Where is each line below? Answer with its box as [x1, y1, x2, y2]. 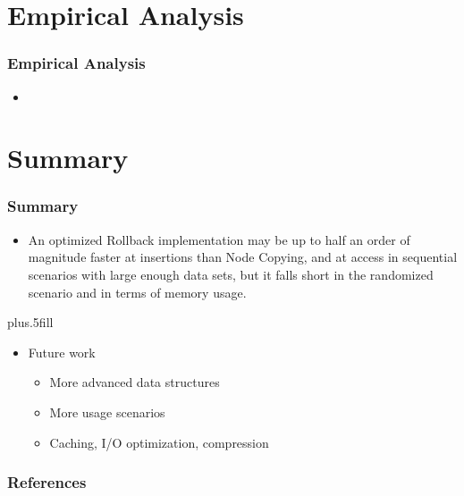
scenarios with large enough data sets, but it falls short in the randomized [28, 265, 434, 283]
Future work [28, 342, 96, 361]
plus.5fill [7, 313, 54, 332]
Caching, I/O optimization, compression [49, 433, 269, 451]
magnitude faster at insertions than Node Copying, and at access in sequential [28, 248, 458, 266]
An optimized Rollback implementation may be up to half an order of [28, 230, 410, 248]
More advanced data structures [49, 373, 220, 391]
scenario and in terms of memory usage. [28, 282, 247, 301]
